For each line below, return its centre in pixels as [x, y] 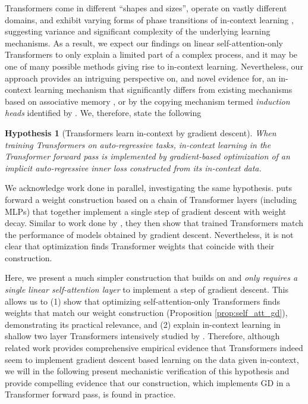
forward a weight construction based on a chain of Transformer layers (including [151, 199]
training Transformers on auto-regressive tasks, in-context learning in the [138, 144]
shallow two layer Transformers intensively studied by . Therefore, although [142, 336]
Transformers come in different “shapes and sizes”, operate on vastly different [146, 8]
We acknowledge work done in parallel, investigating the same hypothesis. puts [149, 188]
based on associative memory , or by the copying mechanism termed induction [147, 101]
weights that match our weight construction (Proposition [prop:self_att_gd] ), [146, 313]
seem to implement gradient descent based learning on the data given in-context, [152, 359]
